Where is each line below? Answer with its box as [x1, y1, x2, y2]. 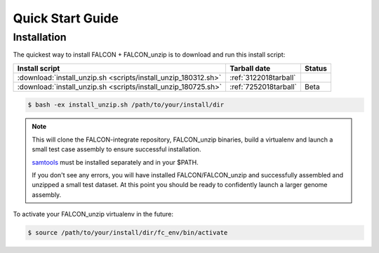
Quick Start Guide [13, 11, 119, 26]
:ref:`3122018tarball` [229, 72, 296, 82]
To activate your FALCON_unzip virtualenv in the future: [13, 210, 174, 219]
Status [304, 63, 328, 73]
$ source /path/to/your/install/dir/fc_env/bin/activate [27, 228, 228, 237]
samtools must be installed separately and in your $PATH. [32, 158, 199, 166]
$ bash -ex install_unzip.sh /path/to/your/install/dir [27, 101, 225, 109]
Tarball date [229, 63, 271, 73]
